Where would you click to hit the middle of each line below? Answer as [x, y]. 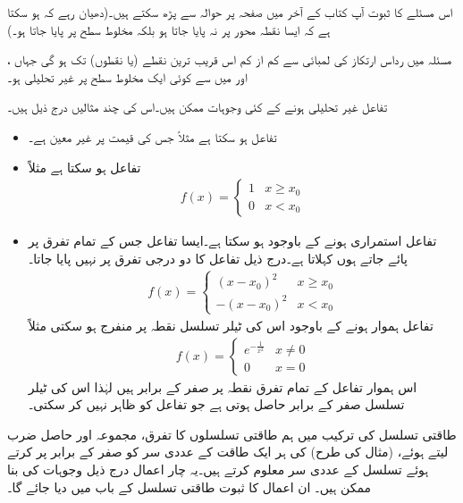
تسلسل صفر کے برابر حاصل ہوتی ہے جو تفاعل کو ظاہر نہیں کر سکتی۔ [216, 404]
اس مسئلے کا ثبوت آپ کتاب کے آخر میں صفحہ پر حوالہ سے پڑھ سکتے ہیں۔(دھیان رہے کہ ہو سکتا [230, 12]
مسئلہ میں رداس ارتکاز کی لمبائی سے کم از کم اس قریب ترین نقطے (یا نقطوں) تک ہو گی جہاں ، [230, 59]
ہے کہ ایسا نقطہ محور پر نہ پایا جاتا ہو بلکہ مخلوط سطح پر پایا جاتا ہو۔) [169, 29]
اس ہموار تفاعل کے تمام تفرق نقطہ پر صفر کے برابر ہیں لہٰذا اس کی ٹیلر [223, 386]
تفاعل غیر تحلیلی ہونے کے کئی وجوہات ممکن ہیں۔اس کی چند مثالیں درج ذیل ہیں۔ [198, 107]
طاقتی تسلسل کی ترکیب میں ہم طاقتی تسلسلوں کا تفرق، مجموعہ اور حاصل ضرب [232, 434]
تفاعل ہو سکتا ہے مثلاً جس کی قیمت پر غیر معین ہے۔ [152, 136]
